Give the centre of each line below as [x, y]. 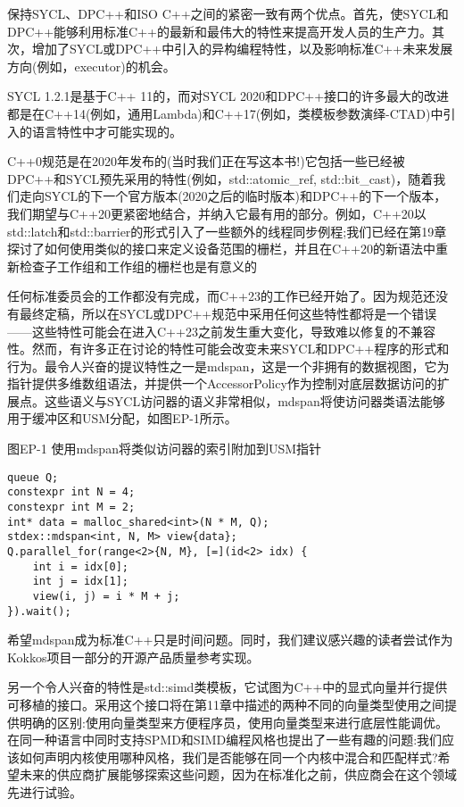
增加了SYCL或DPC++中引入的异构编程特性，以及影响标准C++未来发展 [242, 49]
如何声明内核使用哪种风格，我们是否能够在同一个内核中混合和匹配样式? [228, 757]
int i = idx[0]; [81, 566]
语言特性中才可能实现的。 [107, 131]
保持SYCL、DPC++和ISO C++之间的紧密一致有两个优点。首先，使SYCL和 [228, 13]
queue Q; [33, 477]
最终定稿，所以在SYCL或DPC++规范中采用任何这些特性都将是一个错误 [228, 313]
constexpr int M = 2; [71, 507]
